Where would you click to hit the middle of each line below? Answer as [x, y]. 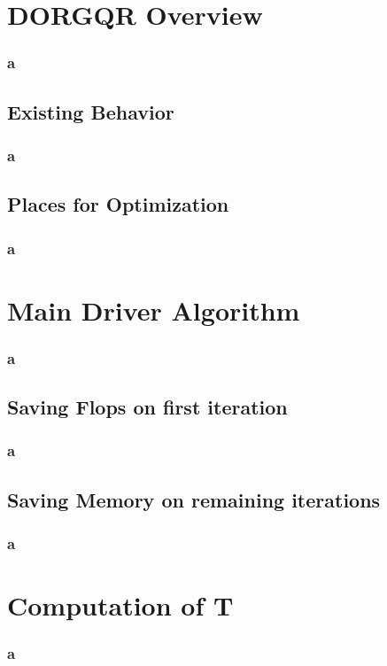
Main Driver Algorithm [154, 310]
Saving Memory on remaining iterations [194, 499]
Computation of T [120, 605]
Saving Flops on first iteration [147, 407]
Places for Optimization [118, 204]
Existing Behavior [91, 111]
